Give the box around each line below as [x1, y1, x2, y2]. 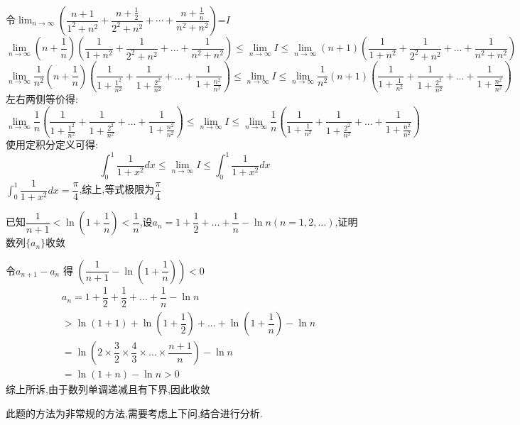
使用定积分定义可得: [6, 137, 98, 152]
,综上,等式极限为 [79, 182, 155, 197]
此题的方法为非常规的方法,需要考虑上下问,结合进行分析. [6, 405, 263, 420]
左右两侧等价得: [6, 92, 78, 106]
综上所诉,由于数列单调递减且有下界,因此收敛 [6, 382, 210, 397]
